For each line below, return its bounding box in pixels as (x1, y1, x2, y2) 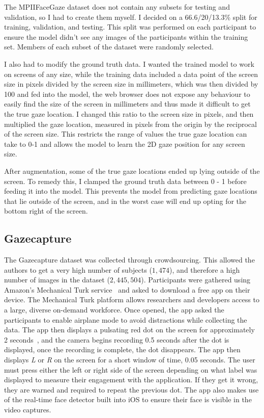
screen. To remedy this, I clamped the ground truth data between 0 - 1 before (4, 175, 247, 186)
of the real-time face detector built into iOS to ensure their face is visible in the (4, 394, 252, 405)
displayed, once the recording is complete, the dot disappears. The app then (4, 344, 241, 355)
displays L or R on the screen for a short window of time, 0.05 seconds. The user (4, 354, 255, 365)
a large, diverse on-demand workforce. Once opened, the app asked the (4, 304, 224, 315)
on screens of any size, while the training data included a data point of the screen (4, 68, 258, 79)
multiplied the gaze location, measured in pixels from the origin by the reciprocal (4, 118, 257, 129)
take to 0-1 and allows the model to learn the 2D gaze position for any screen (4, 138, 245, 149)
